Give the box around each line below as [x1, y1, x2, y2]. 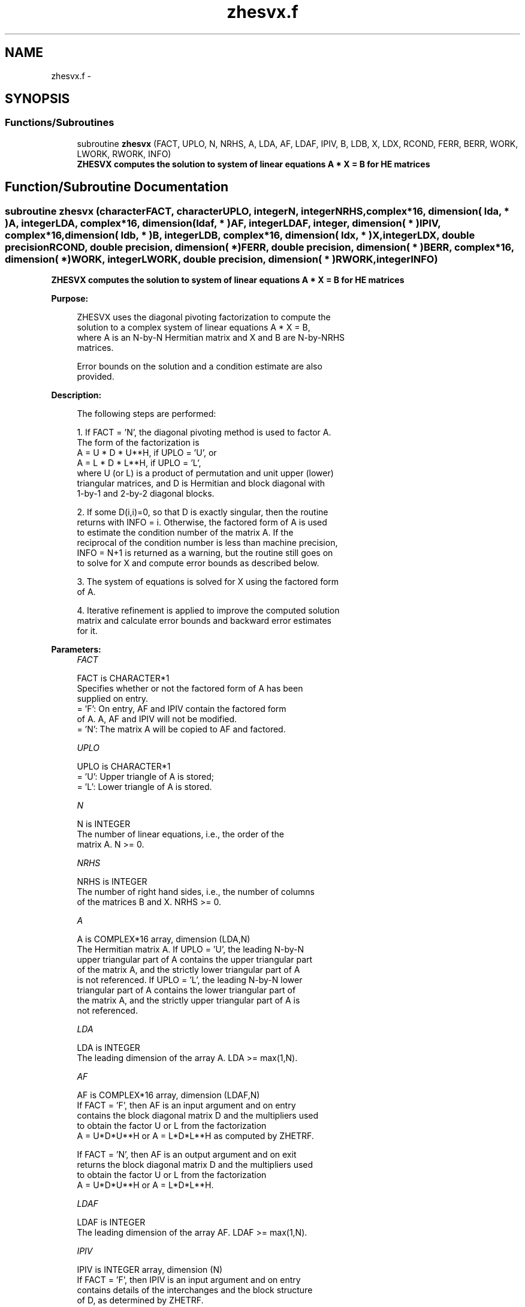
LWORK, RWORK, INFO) [77, 148, 171, 159]
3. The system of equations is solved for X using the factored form [77, 576, 339, 587]
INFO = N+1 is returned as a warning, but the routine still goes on [77, 548, 333, 558]
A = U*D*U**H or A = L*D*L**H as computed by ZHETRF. [77, 1131, 314, 1141]
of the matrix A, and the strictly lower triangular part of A [77, 965, 300, 975]
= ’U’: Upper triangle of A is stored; [77, 771, 215, 782]
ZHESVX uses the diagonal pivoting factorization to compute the [77, 312, 331, 323]
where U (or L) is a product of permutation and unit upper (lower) [77, 468, 334, 479]
